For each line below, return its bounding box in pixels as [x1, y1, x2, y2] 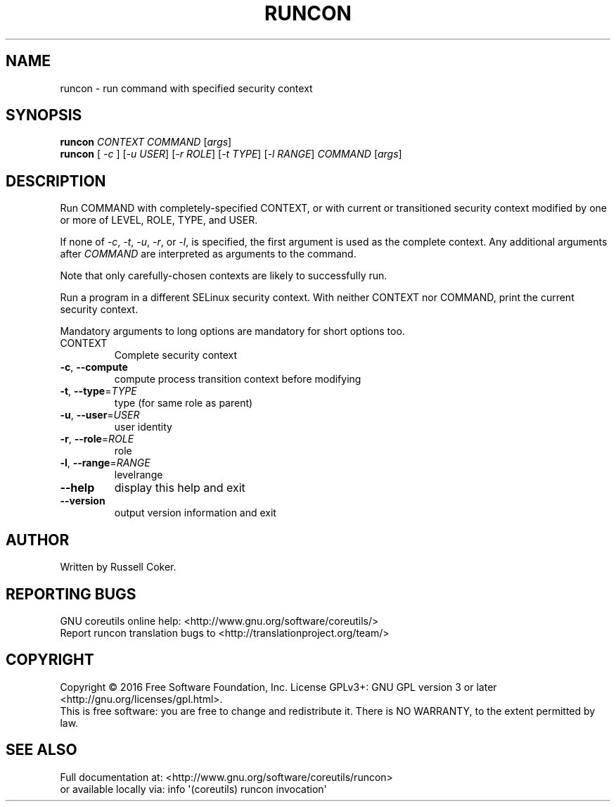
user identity [114, 421, 172, 433]
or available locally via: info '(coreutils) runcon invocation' [60, 782, 327, 795]
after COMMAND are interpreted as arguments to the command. [60, 248, 357, 260]
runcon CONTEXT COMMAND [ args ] [60, 136, 232, 148]
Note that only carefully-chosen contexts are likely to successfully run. [60, 269, 387, 282]
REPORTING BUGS [6, 585, 136, 603]
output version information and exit [114, 507, 276, 519]
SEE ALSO [6, 741, 77, 759]
